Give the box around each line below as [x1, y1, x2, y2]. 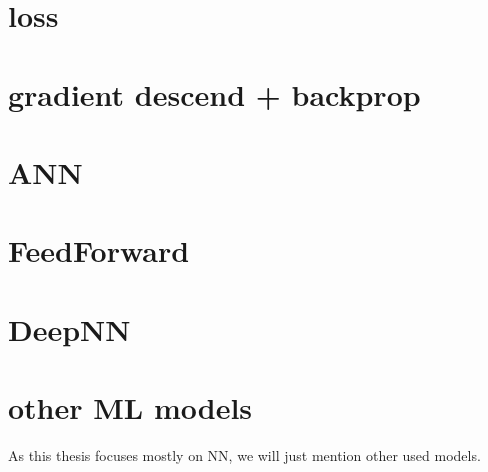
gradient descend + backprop [8, 73, 421, 114]
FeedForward [8, 230, 190, 271]
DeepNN [8, 308, 131, 349]
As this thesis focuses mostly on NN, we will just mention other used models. [8, 445, 481, 465]
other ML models [8, 387, 253, 428]
